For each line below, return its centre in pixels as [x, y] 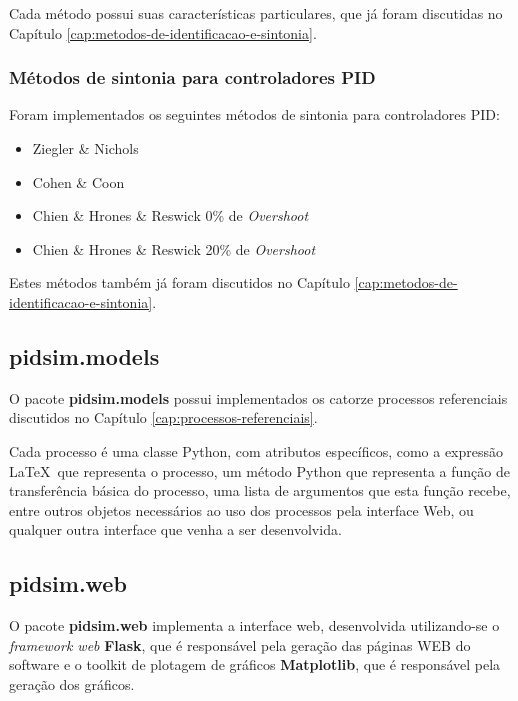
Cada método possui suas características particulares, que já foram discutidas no [256, 13]
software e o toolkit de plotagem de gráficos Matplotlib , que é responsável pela [255, 664]
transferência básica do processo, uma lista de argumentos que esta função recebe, [260, 490]
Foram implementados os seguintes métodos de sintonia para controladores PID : [254, 114]
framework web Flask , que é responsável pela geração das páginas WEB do [240, 644]
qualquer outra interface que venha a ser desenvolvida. [175, 529]
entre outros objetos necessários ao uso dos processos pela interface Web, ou [241, 509]
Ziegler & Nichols [85, 148]
